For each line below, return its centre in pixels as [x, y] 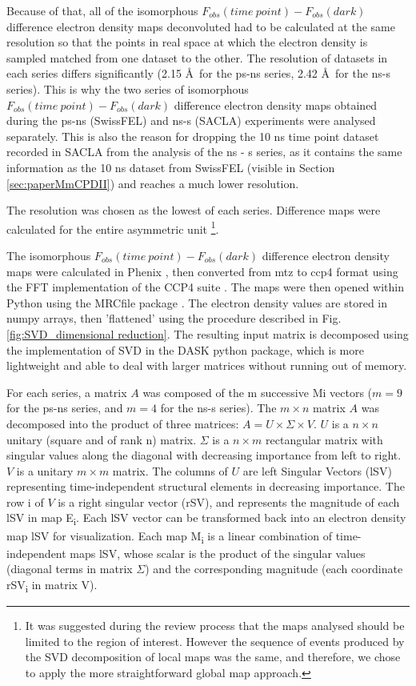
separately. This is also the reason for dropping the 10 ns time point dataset [193, 136]
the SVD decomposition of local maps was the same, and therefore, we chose [213, 657]
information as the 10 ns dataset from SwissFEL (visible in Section [171, 167]
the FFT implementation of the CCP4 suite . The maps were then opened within [205, 287]
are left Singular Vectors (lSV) [317, 470]
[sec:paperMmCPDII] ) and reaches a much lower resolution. [153, 183]
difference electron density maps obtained [276, 104]
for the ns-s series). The [218, 408]
